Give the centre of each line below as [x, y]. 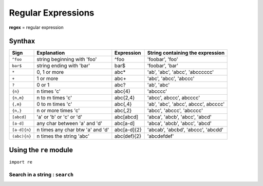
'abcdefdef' [160, 136]
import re [21, 162]
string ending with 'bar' [63, 66]
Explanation [51, 53]
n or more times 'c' [58, 111]
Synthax [22, 41]
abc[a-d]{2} [128, 130]
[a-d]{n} [22, 130]
